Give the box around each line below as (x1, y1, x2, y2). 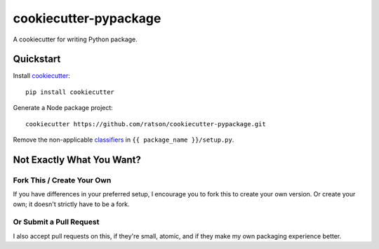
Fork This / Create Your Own (13, 175, 112, 185)
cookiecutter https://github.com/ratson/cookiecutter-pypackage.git (25, 120, 266, 128)
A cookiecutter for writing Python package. (13, 35, 138, 43)
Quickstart (13, 53, 61, 65)
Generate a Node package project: (13, 104, 114, 112)
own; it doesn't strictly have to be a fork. (13, 200, 130, 208)
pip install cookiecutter (25, 88, 115, 96)
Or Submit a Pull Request (13, 217, 100, 227)
